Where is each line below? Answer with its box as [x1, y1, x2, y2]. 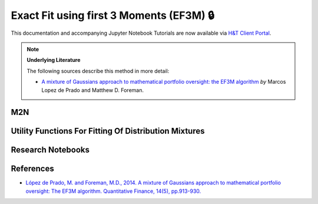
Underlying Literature [26, 57, 81, 64]
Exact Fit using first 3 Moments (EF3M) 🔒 [11, 9, 215, 22]
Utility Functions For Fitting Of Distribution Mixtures [11, 126, 205, 136]
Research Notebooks [11, 145, 90, 155]
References [11, 164, 54, 174]
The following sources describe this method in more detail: [26, 67, 170, 74]
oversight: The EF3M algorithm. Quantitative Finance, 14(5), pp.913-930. [25, 187, 201, 195]
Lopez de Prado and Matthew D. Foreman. [41, 86, 144, 94]
